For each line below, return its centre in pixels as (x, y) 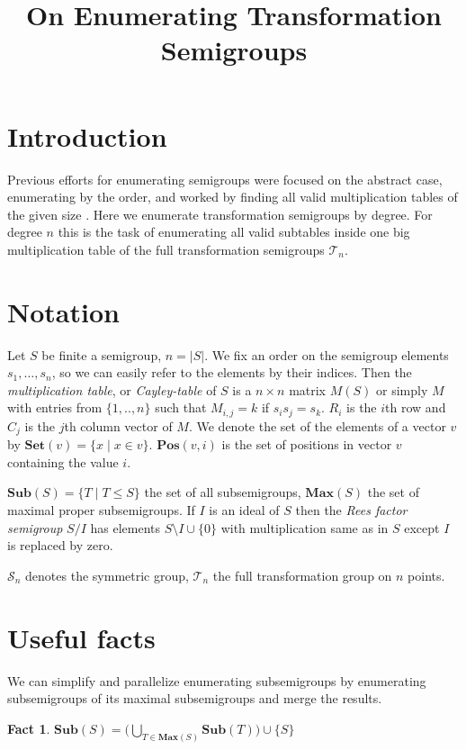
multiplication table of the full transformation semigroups (166, 249)
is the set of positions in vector (307, 444)
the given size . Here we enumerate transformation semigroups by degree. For (220, 214)
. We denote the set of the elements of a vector (317, 425)
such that (181, 407)
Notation (63, 311)
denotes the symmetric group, (107, 575)
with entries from (55, 407)
